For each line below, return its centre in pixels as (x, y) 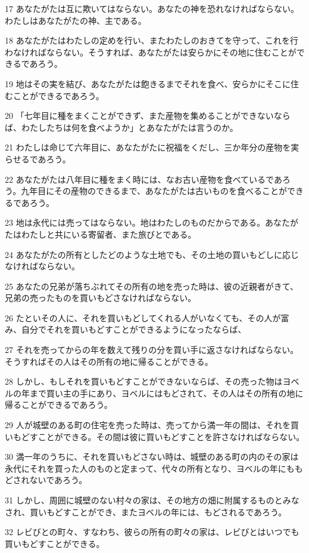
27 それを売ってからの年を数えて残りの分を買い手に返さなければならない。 (152, 350)
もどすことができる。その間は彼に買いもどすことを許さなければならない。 (159, 436)
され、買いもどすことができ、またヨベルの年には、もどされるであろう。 (146, 511)
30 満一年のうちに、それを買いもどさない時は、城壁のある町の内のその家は (152, 457)
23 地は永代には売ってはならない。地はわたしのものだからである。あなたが (152, 222)
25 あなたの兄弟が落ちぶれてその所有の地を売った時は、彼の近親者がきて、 (152, 286)
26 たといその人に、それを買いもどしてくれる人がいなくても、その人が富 (147, 317)
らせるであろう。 (38, 159)
